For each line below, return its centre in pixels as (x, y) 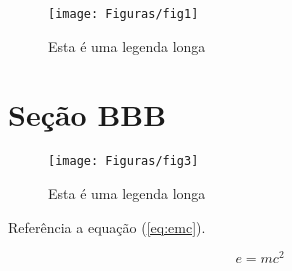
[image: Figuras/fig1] (123, 14)
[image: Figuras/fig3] (123, 161)
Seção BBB (87, 114)
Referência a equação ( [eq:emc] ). (107, 226)
